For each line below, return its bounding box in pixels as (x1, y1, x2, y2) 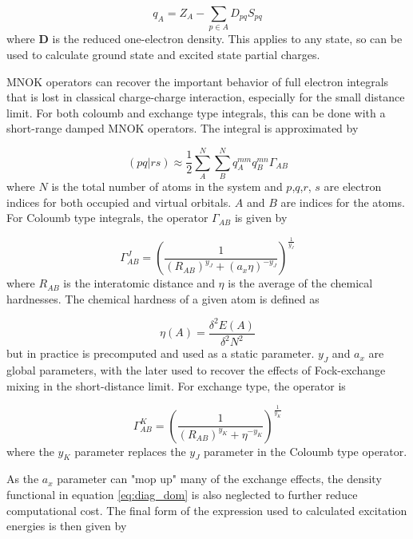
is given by (234, 209, 288, 226)
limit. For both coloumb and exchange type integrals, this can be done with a (6, 104, 386, 121)
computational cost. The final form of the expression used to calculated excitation (6, 501, 407, 518)
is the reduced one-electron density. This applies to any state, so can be (52, 30, 403, 47)
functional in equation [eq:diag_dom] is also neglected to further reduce (6, 485, 358, 502)
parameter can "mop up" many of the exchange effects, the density (57, 470, 382, 487)
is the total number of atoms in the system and (51, 178, 283, 195)
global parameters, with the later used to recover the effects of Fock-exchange (6, 362, 386, 378)
